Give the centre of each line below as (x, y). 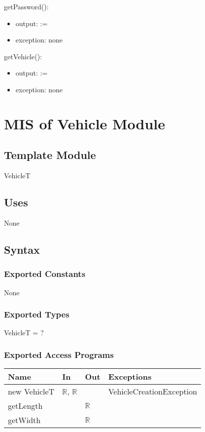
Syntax (22, 249)
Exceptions (130, 377)
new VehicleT (31, 392)
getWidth (24, 420)
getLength (25, 406)
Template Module (50, 155)
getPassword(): (26, 6)
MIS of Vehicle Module (85, 123)
